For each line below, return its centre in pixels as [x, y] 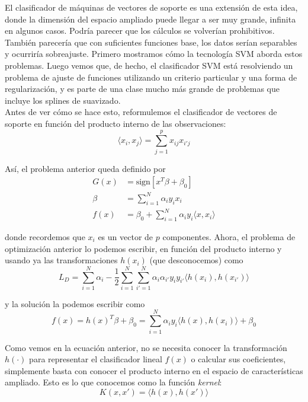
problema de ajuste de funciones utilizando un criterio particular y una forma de [151, 77]
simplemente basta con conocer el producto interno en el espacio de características [154, 370]
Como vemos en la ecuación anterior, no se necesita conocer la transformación [146, 347]
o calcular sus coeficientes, [238, 359]
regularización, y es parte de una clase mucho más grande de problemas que [142, 89]
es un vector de [126, 236]
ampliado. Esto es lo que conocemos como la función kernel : [113, 382]
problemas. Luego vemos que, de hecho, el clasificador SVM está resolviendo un [149, 65]
